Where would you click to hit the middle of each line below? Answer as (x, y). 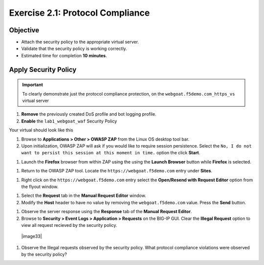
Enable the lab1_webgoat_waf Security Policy (69, 121)
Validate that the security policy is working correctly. (74, 48)
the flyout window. (40, 187)
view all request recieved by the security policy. (69, 225)
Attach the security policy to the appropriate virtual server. (80, 42)
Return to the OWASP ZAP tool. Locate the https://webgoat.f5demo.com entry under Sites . (117, 171)
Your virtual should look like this (41, 130)
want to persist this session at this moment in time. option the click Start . (111, 153)
